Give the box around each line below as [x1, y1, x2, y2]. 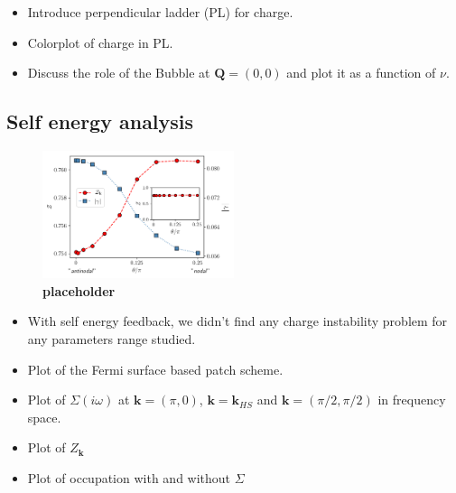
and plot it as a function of [286, 63, 436, 82]
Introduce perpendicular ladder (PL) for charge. [27, 3, 293, 21]
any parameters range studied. [27, 329, 196, 348]
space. [27, 407, 61, 426]
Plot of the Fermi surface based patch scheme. [27, 359, 284, 378]
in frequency [377, 390, 446, 409]
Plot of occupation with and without [27, 468, 231, 487]
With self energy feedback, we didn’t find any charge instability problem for [27, 312, 448, 330]
